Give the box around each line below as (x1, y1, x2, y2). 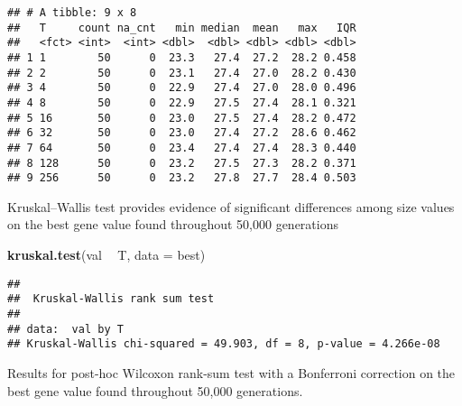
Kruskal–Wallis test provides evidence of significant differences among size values (7, 197, 455, 216)
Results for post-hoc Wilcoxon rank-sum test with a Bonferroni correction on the (7, 363, 456, 382)
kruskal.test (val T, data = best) (7, 245, 206, 264)
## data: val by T (7, 322, 124, 336)
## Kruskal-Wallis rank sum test (7, 292, 215, 306)
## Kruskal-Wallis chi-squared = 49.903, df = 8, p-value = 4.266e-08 (7, 337, 440, 351)
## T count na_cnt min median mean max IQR (7, 21, 356, 34)
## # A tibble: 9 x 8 (7, 6, 137, 19)
